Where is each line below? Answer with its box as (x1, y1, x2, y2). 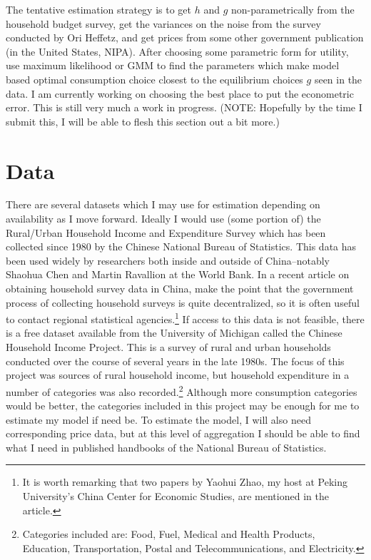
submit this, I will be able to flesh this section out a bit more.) (6, 113, 280, 128)
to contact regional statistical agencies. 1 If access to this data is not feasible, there (6, 310, 365, 326)
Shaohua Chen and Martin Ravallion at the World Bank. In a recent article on (6, 267, 350, 282)
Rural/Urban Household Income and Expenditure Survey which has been (6, 225, 326, 240)
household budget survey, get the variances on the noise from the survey (6, 16, 321, 31)
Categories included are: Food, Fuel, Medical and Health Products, (22, 526, 315, 541)
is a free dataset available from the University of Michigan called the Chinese (6, 325, 342, 340)
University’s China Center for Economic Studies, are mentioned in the (22, 489, 329, 504)
